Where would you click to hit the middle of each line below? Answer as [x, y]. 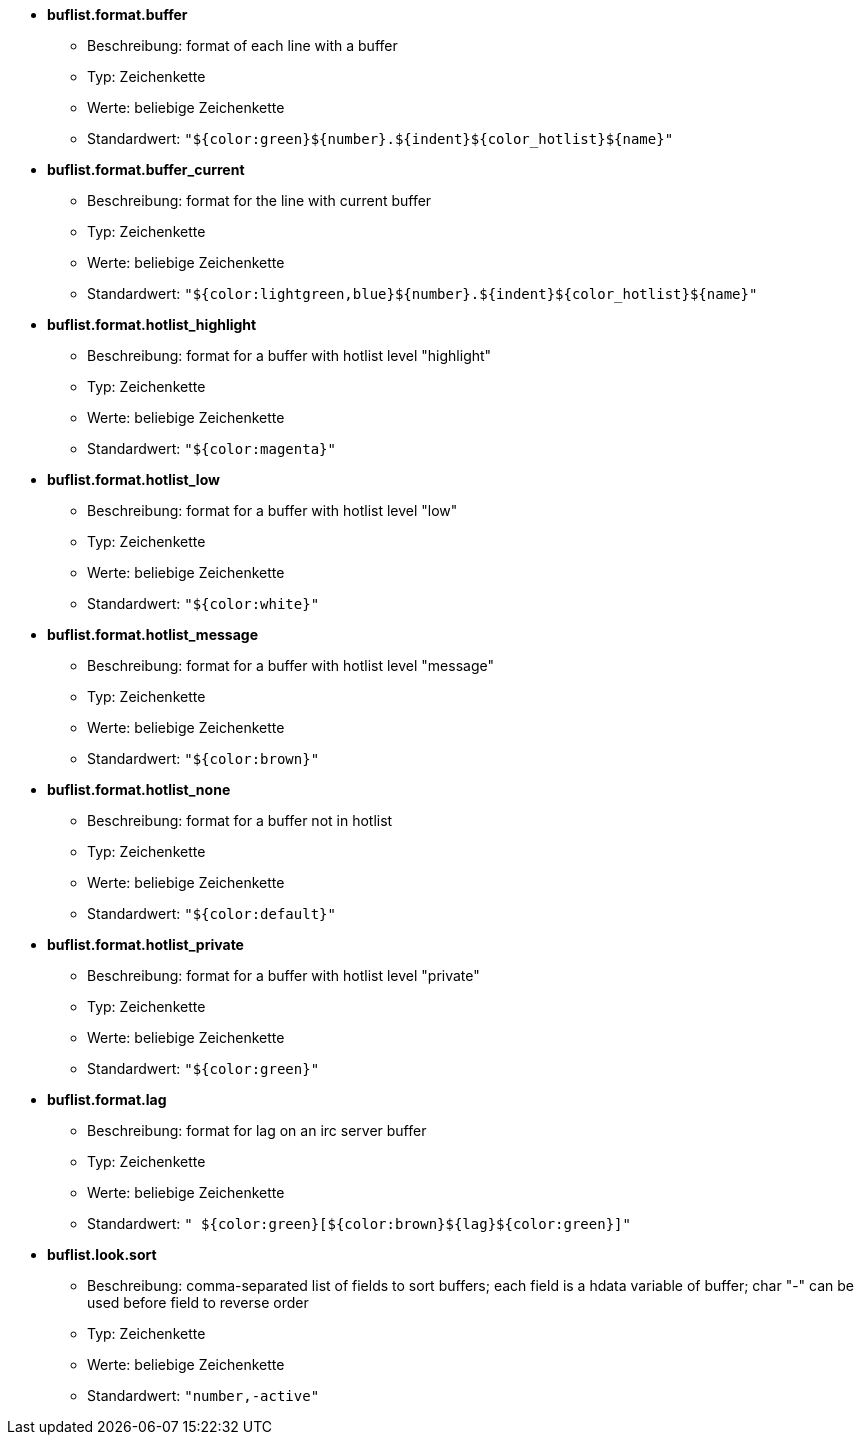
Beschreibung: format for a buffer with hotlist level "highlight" [289, 355]
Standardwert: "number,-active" [203, 1395]
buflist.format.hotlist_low [133, 479]
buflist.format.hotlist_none [139, 789]
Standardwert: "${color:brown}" [203, 758]
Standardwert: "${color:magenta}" [211, 448]
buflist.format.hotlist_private [145, 944]
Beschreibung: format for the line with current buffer [259, 200]
